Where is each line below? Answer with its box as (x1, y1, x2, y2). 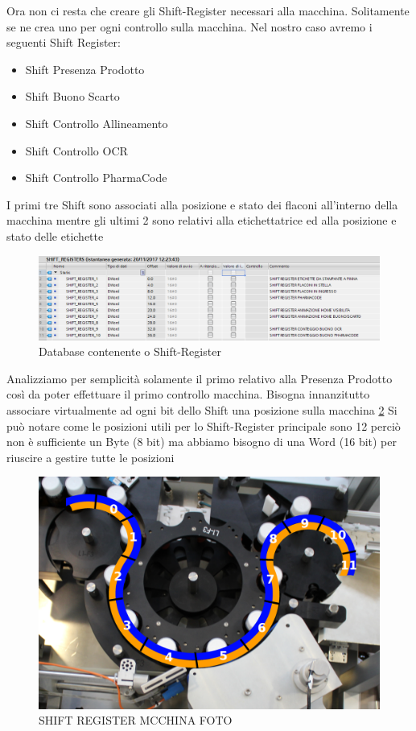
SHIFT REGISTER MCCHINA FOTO (39, 712, 233, 729)
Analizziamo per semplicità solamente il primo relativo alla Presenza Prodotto (6, 370, 393, 386)
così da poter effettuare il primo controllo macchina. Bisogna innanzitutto (6, 386, 370, 403)
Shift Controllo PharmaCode (25, 169, 167, 186)
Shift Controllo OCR (25, 142, 128, 159)
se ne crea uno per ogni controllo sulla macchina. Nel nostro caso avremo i (6, 18, 373, 35)
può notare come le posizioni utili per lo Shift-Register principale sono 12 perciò (6, 417, 401, 434)
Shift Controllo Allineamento (25, 114, 168, 131)
